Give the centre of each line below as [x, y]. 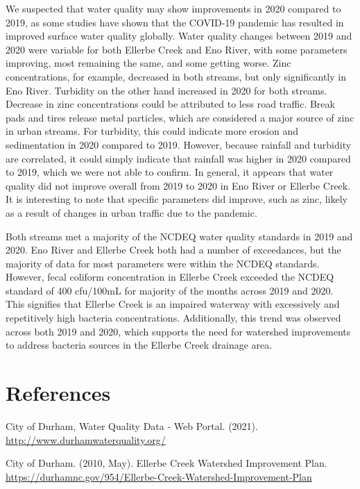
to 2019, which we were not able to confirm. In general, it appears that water [170, 172]
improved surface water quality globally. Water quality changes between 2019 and [179, 36]
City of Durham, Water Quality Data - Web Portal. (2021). [132, 425]
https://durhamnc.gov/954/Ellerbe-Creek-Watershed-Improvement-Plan [159, 476]
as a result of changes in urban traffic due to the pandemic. [131, 212]
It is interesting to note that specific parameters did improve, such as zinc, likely [177, 199]
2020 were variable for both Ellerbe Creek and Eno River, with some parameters [177, 49]
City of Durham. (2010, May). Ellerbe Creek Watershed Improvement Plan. [166, 463]
